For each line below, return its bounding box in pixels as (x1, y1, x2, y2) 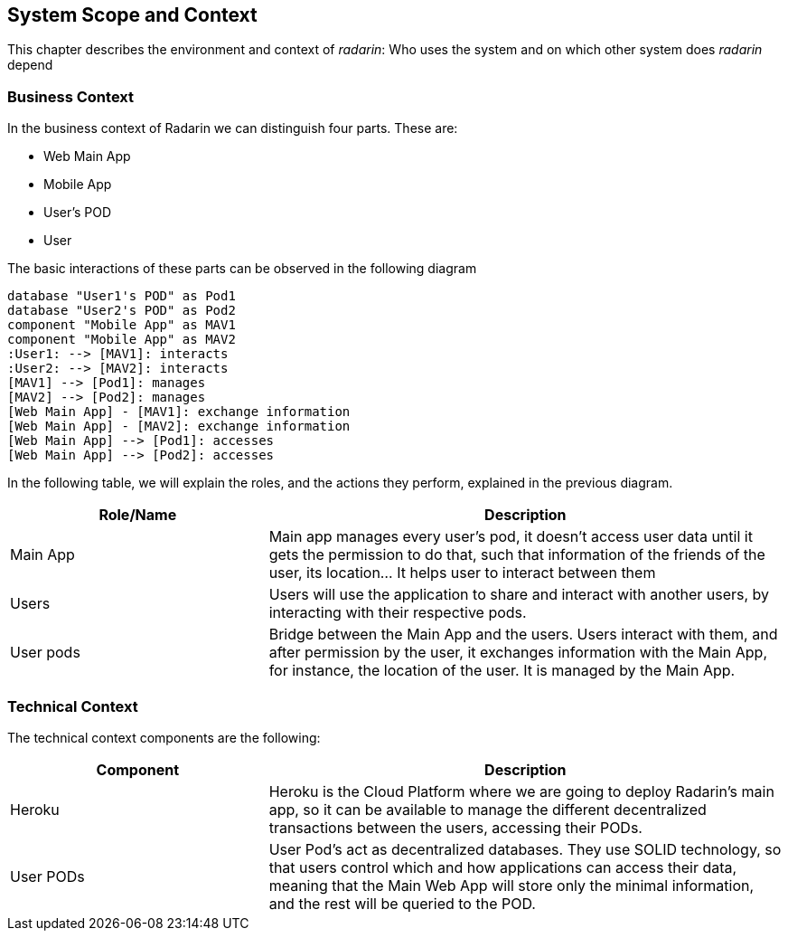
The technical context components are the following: (7, 729, 321, 745)
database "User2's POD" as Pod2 (7, 303, 236, 318)
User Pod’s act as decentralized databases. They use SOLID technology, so (268, 839, 782, 858)
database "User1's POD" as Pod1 (7, 289, 236, 304)
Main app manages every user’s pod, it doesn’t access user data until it (268, 527, 753, 546)
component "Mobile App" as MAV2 (7, 332, 236, 347)
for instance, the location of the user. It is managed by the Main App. (268, 661, 736, 680)
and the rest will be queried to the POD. (268, 894, 536, 913)
